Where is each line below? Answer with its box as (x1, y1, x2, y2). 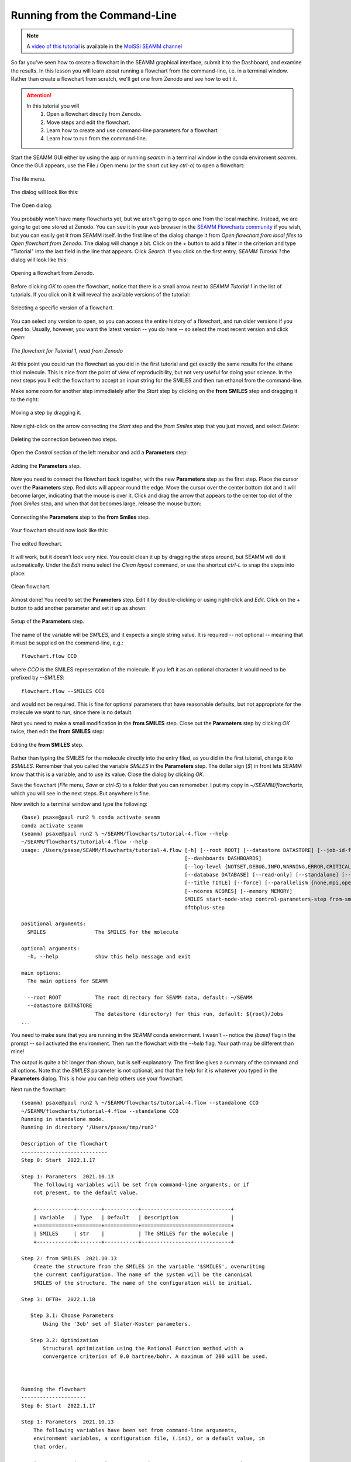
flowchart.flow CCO (21, 653, 77, 660)
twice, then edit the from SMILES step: (11, 728, 105, 735)
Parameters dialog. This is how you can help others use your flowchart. (11, 1075, 184, 1082)
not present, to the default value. (33, 1189, 139, 1196)
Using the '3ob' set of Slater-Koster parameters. (43, 1320, 191, 1327)
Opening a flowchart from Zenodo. (11, 270, 95, 277)
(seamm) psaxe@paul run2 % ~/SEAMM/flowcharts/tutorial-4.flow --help (21, 830, 228, 837)
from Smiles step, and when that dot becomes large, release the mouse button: (11, 500, 202, 507)
